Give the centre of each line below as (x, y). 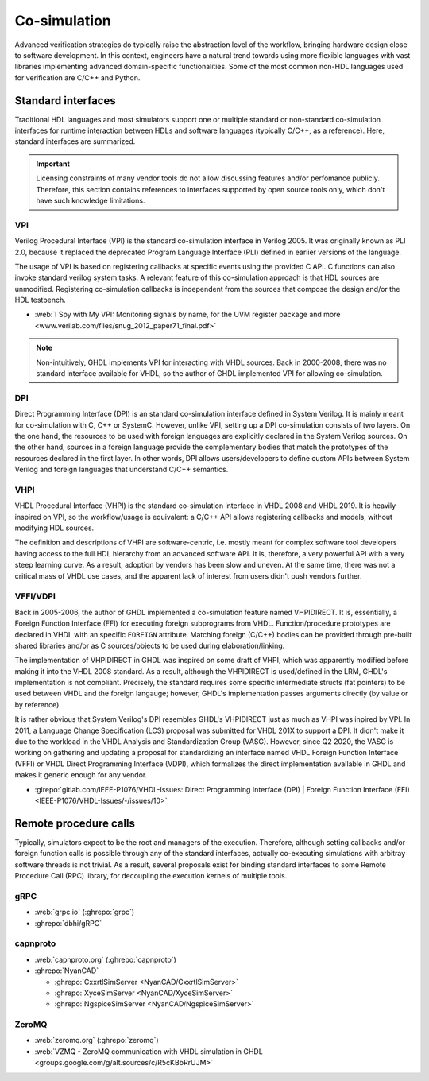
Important (53, 164)
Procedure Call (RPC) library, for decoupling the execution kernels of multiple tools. (151, 876)
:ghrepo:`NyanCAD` (67, 971)
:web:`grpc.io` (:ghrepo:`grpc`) (85, 912)
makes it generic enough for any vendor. (81, 775)
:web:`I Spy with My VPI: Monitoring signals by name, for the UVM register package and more (187, 315)
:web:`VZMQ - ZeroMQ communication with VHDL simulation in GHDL (149, 1051)
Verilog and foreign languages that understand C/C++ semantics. (122, 470)
